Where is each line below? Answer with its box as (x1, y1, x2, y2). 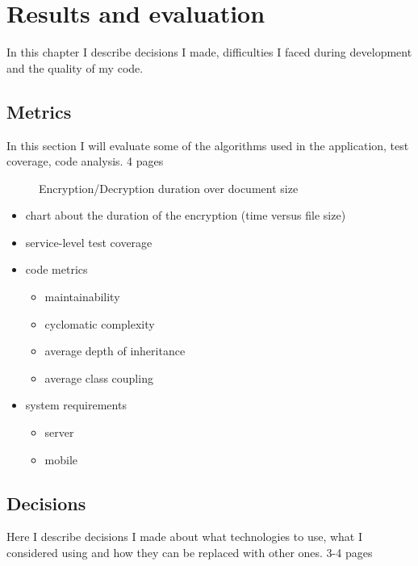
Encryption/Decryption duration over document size (39, 179, 299, 196)
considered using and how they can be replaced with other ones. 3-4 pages (6, 544, 373, 561)
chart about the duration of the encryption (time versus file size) (25, 207, 346, 224)
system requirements (25, 396, 127, 413)
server (44, 424, 74, 441)
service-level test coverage (25, 233, 153, 250)
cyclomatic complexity (44, 315, 155, 332)
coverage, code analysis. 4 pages (6, 153, 164, 170)
